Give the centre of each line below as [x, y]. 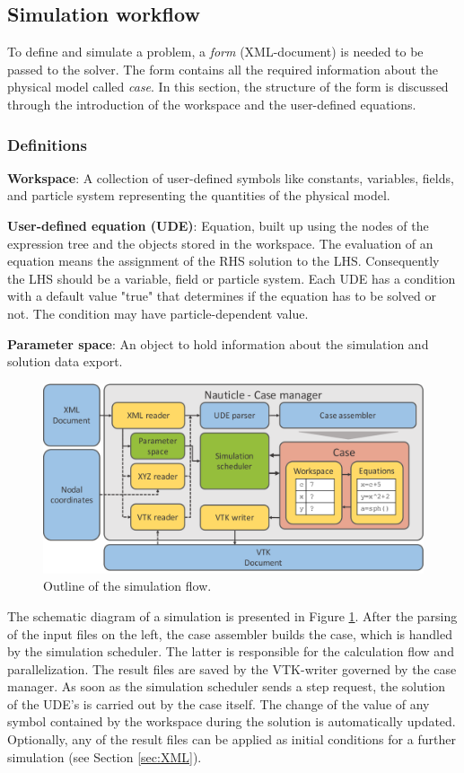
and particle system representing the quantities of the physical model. [199, 195]
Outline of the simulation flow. [127, 586]
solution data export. [65, 361]
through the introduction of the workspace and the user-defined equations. [212, 104]
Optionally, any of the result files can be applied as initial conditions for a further [232, 739]
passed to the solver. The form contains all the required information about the [223, 69]
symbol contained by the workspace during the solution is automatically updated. [232, 721]
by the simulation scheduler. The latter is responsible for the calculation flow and [231, 651]
